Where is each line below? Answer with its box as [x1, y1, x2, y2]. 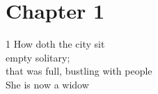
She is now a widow [6, 77, 89, 91]
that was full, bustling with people [6, 64, 152, 78]
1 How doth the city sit [6, 37, 105, 51]
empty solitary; [6, 50, 70, 64]
